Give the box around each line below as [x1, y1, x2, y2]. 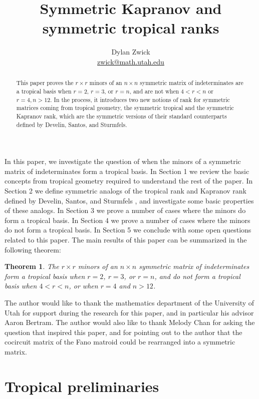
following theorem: [5, 244, 61, 254]
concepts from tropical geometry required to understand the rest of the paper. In [5, 175, 253, 186]
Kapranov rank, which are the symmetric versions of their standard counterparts [16, 111, 227, 120]
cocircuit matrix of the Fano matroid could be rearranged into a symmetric [5, 336, 235, 347]
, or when [69, 280, 98, 291]
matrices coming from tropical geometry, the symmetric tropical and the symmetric [16, 103, 234, 112]
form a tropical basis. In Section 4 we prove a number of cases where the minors [5, 214, 250, 225]
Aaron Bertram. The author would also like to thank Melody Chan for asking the [5, 317, 255, 327]
